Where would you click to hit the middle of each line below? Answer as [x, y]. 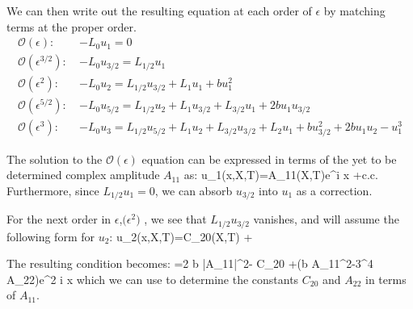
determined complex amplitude [83, 175]
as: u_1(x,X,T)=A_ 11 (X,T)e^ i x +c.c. [281, 175]
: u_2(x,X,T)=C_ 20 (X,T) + [181, 236]
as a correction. [334, 190]
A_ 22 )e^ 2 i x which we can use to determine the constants [153, 279]
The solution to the [55, 159]
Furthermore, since [53, 190]
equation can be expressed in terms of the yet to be [269, 159]
